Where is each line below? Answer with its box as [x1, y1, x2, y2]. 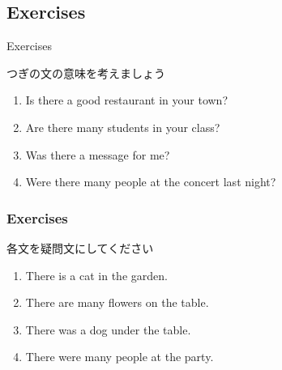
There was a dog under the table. [25, 321, 191, 338]
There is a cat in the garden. [25, 266, 168, 283]
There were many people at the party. [25, 348, 214, 365]
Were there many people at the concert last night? [25, 173, 276, 190]
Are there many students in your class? [25, 118, 220, 135]
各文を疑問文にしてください [6, 239, 154, 256]
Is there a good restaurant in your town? [25, 91, 228, 108]
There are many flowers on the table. [25, 294, 209, 311]
